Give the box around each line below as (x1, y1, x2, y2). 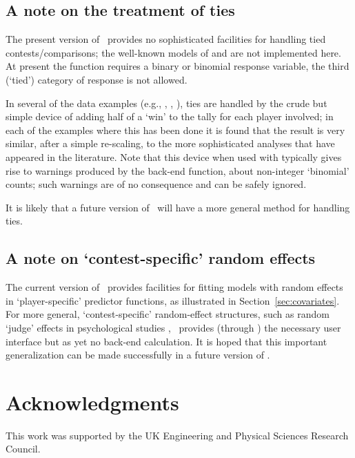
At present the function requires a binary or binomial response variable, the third (6, 59, 349, 73)
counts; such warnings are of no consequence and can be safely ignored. (6, 177, 307, 191)
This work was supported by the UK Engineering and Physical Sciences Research (6, 428, 349, 442)
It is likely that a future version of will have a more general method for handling (6, 200, 350, 214)
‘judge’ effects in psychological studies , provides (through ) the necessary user (6, 320, 341, 334)
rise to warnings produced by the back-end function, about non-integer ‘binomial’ (6, 163, 349, 178)
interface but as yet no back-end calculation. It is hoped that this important (6, 334, 327, 348)
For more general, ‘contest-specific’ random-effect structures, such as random (6, 307, 329, 321)
